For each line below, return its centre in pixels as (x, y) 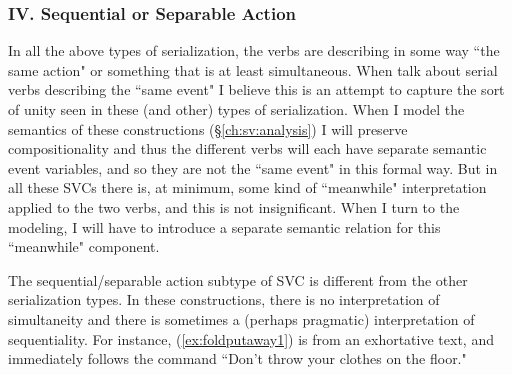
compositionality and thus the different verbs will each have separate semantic (247, 148)
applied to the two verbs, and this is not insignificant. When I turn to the (234, 206)
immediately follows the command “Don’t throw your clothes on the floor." (237, 358)
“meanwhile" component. (84, 246)
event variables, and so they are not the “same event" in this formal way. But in (253, 167)
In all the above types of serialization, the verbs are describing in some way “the (254, 50)
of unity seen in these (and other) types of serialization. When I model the (236, 109)
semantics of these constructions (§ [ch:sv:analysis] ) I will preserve (208, 128)
